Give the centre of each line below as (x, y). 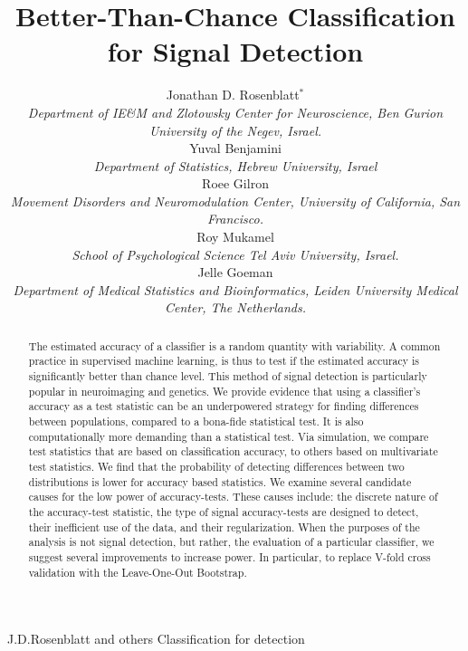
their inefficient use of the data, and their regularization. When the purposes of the (224, 527)
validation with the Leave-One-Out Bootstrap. (138, 572)
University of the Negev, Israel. (235, 130)
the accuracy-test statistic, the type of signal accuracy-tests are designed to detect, (224, 512)
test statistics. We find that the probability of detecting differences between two (216, 467)
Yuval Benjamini (235, 148)
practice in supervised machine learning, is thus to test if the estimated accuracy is (224, 361)
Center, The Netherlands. (235, 307)
